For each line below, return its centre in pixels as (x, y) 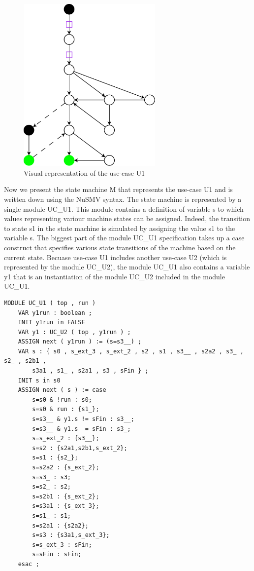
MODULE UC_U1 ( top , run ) (50, 303)
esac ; (29, 564)
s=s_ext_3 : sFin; (62, 545)
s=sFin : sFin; (57, 554)
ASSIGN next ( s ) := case (62, 390)
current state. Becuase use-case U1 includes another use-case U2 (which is (115, 257)
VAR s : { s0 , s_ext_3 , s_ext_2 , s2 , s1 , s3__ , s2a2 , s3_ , (131, 351)
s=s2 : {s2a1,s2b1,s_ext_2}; (80, 448)
